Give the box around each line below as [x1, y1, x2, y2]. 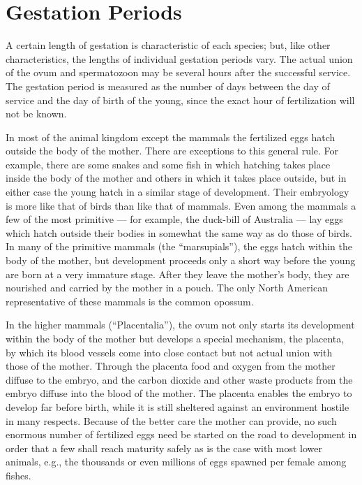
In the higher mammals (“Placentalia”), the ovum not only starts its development [6, 317, 355, 332]
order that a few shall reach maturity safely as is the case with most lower [6, 440, 323, 455]
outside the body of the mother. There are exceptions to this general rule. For [6, 143, 339, 158]
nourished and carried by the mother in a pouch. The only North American [6, 280, 328, 295]
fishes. [6, 468, 31, 482]
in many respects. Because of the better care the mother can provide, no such [6, 413, 337, 428]
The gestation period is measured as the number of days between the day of [6, 78, 330, 93]
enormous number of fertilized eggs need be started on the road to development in [6, 427, 357, 442]
